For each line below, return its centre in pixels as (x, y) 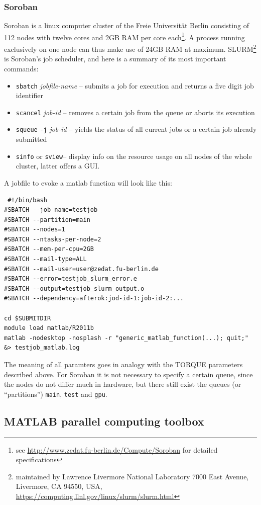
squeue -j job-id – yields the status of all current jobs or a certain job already (136, 129)
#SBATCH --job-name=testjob (51, 210)
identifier (29, 95)
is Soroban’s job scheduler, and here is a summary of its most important (115, 59)
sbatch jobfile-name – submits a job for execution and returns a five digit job (135, 85)
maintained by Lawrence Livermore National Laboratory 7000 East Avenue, (132, 476)
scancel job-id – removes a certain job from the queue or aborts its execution (135, 112)
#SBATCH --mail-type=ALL (45, 259)
